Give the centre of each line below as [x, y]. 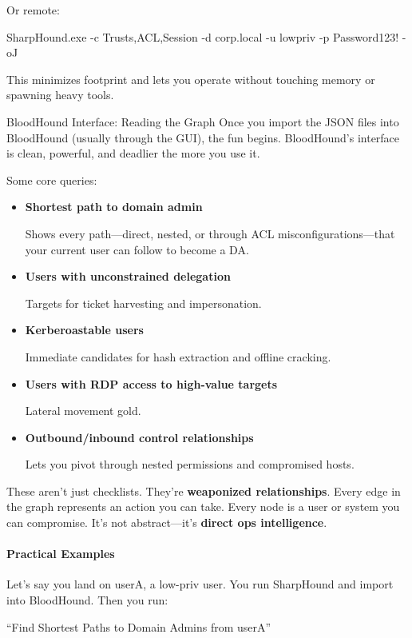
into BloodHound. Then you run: [87, 600]
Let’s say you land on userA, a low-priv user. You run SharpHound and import [200, 584]
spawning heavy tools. [60, 95]
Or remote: [33, 10]
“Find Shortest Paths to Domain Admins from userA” [139, 626]
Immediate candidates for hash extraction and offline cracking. [178, 356]
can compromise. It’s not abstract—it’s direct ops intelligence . [167, 522]
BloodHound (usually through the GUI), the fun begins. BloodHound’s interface [203, 137]
